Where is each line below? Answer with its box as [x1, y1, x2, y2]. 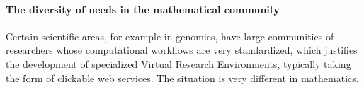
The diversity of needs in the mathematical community [6, 1, 280, 16]
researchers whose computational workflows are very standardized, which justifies [6, 43, 358, 57]
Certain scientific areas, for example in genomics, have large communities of [6, 28, 334, 43]
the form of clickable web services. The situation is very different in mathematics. [6, 70, 359, 85]
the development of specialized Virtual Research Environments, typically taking [6, 56, 351, 71]
